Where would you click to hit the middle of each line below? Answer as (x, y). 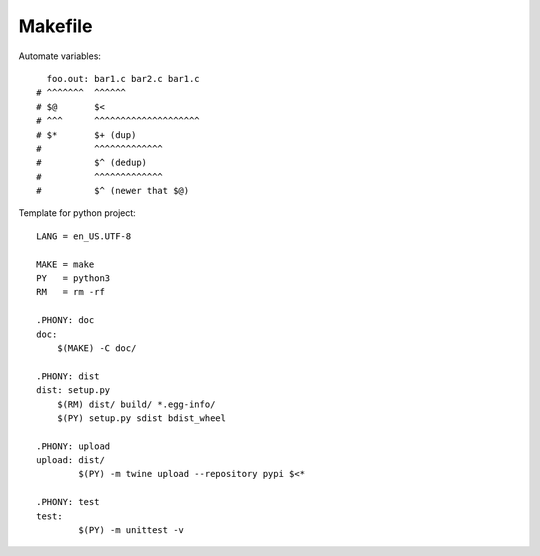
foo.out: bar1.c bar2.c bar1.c (123, 78)
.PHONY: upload (73, 446)
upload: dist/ (70, 460)
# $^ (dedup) (92, 163)
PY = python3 (73, 278)
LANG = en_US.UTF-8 (84, 236)
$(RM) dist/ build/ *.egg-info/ (136, 404)
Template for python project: (77, 213)
